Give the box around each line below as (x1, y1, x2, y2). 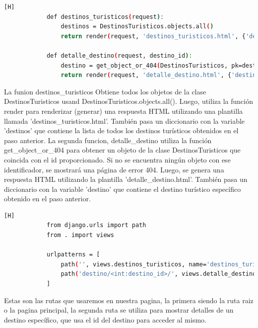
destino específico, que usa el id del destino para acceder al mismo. (4, 314, 206, 325)
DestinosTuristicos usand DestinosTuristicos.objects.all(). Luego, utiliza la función (4, 96, 253, 106)
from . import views (46, 232, 114, 239)
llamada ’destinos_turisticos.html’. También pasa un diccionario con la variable (4, 115, 245, 126)
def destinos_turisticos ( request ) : (46, 13, 164, 20)
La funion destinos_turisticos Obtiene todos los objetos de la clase (4, 86, 206, 96)
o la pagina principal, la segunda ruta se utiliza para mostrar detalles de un (4, 305, 234, 315)
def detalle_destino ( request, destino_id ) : (46, 52, 193, 59)
